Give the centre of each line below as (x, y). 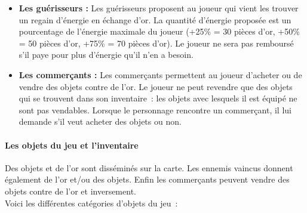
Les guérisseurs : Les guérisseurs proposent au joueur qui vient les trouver (159, 8)
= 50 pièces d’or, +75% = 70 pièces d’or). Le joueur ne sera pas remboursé (156, 43)
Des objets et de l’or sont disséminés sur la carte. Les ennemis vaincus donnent (149, 167)
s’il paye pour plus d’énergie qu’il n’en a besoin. (106, 55)
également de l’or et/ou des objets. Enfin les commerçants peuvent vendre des (147, 179)
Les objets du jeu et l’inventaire (72, 145)
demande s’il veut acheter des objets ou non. (100, 121)
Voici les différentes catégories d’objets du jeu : (91, 203)
